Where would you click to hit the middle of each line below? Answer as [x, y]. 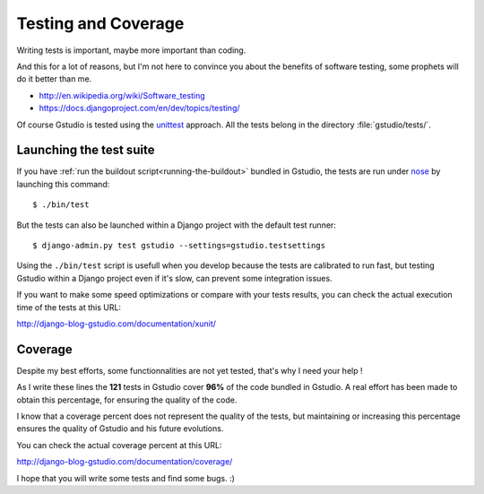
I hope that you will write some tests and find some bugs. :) [125, 478]
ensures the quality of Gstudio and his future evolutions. [120, 429]
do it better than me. [54, 79]
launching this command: [63, 184]
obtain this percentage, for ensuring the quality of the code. [127, 400]
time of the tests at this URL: [69, 307]
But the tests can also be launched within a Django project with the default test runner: [176, 225]
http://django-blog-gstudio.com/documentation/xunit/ [117, 324]
